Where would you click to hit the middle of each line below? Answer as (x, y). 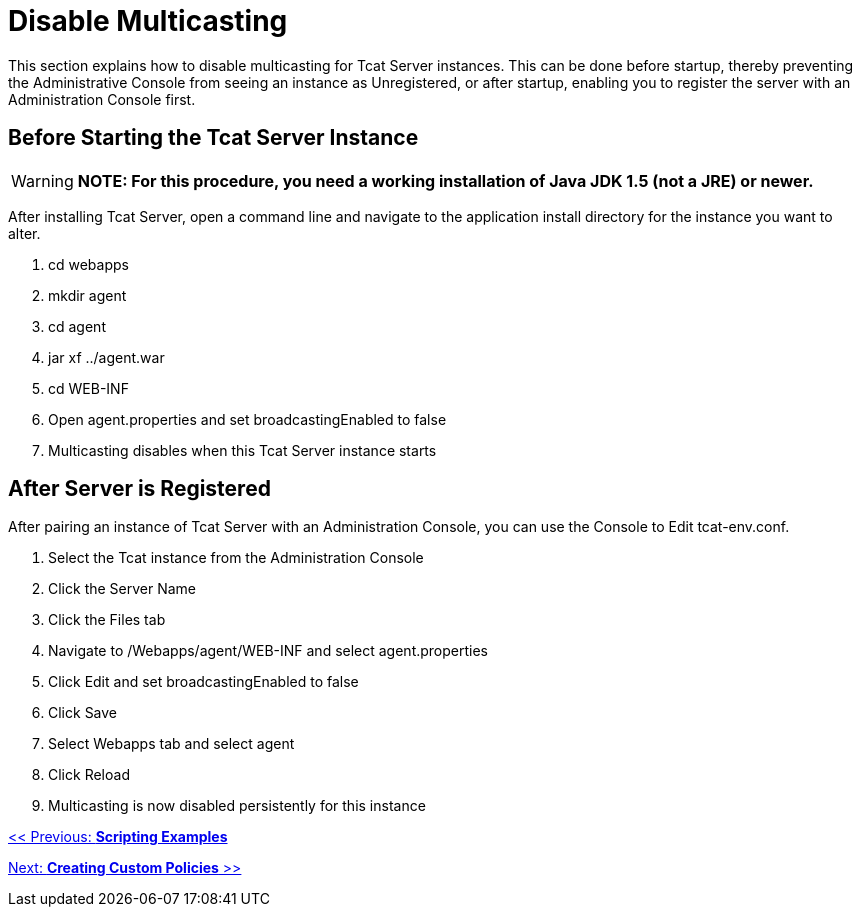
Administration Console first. (102, 99)
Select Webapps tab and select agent (171, 744)
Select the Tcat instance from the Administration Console (236, 558)
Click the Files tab (107, 620)
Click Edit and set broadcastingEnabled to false (203, 682)
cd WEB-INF (88, 388)
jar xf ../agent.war (106, 357)
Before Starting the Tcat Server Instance (213, 138)
